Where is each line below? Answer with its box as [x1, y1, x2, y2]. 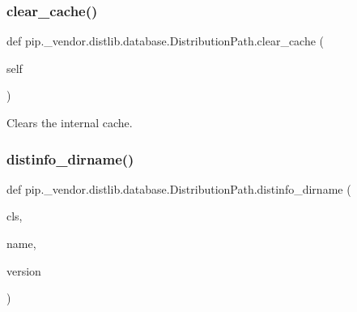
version [6, 262, 41, 279]
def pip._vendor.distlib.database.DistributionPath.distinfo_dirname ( [6, 180, 351, 197]
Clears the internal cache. [6, 114, 133, 130]
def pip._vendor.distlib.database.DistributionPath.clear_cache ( [6, 32, 325, 49]
